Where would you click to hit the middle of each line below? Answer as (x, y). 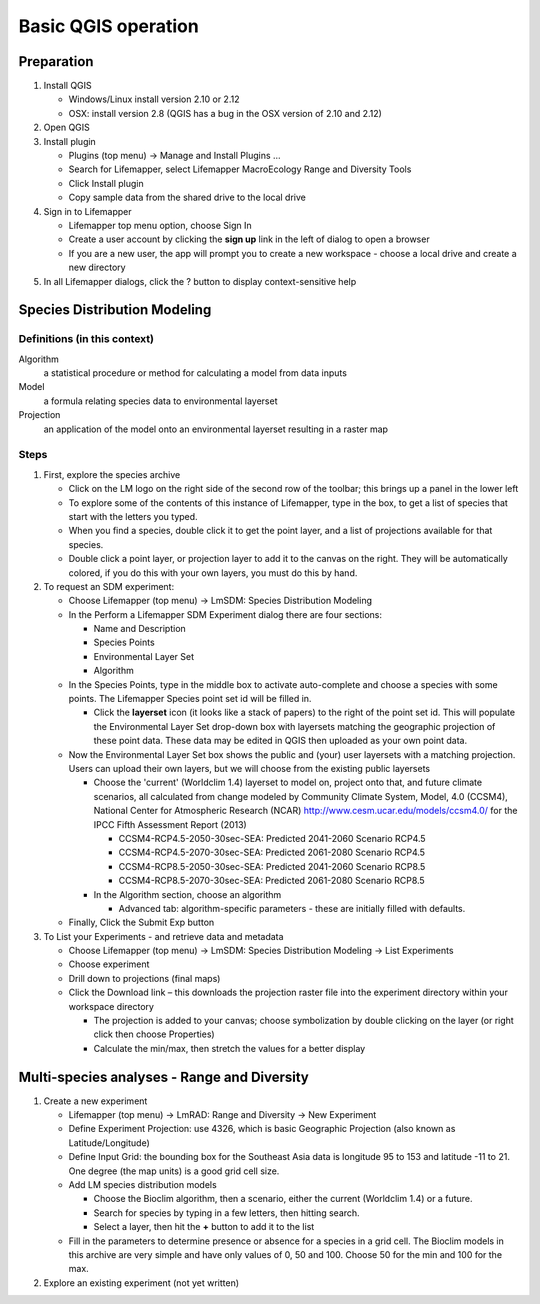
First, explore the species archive (112, 474)
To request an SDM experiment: (109, 586)
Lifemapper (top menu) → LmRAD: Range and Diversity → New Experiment (222, 1115)
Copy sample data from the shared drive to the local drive (187, 197)
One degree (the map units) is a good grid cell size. (174, 1171)
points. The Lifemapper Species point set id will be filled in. (190, 699)
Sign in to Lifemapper (87, 211)
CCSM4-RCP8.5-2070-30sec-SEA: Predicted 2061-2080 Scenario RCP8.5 (271, 881)
